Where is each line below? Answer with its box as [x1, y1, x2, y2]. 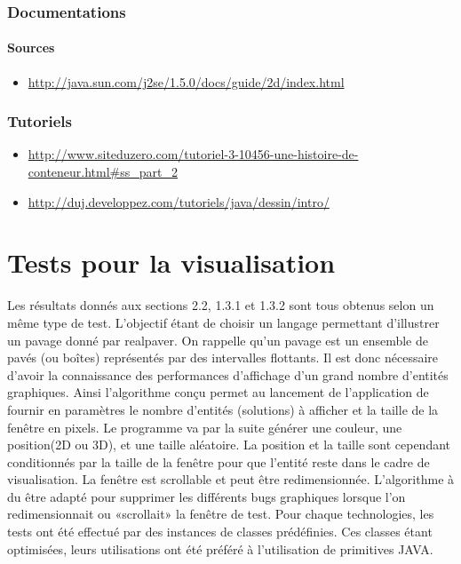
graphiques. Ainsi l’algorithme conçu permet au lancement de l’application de [7, 383, 429, 401]
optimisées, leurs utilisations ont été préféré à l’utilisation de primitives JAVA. [7, 539, 433, 558]
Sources [7, 38, 55, 57]
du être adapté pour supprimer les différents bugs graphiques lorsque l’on [7, 487, 406, 505]
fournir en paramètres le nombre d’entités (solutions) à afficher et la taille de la [7, 400, 439, 418]
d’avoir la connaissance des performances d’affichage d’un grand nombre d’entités [7, 365, 449, 384]
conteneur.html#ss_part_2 [28, 163, 179, 181]
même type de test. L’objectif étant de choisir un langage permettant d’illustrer [7, 313, 440, 331]
